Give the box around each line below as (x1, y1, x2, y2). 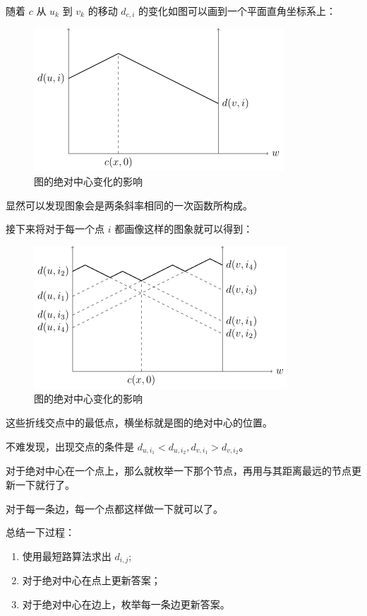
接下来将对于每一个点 (6, 221, 104, 236)
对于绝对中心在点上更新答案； (22, 573, 161, 588)
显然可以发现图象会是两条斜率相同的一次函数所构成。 (6, 197, 253, 212)
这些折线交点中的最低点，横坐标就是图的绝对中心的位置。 (6, 415, 272, 430)
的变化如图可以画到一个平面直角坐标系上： (138, 4, 337, 18)
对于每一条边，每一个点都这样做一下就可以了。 (6, 501, 223, 516)
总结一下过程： (6, 525, 75, 540)
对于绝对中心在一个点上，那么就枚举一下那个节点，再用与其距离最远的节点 (6, 463, 351, 478)
